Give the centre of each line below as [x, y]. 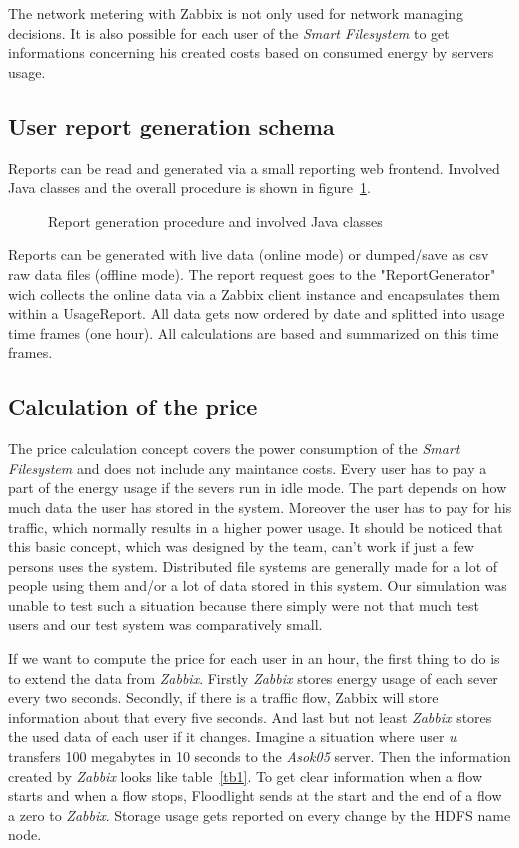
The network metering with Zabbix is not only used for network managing [235, 13]
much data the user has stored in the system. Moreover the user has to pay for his [260, 506]
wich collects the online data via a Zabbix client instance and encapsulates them [254, 293]
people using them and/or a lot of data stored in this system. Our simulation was [257, 585]
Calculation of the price [133, 406]
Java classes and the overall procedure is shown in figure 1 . [189, 187]
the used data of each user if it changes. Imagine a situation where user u [232, 736]
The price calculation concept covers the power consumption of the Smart [234, 448]
